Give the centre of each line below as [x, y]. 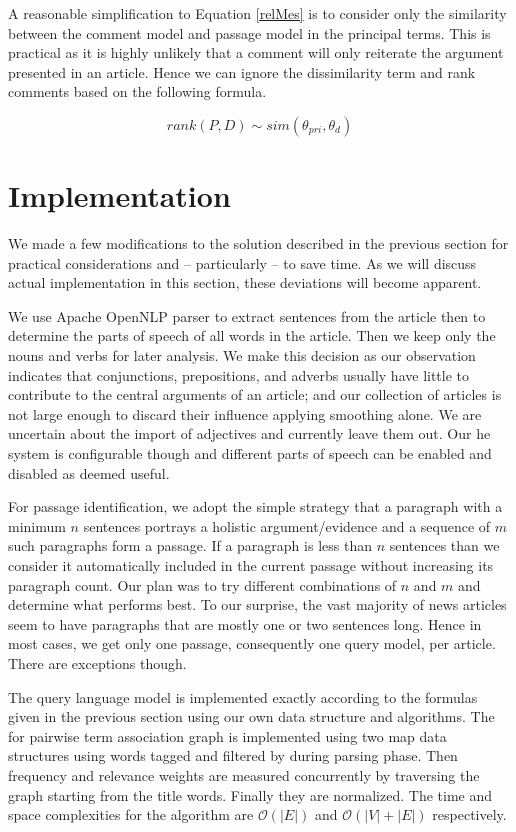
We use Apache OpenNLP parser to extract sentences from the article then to [247, 315]
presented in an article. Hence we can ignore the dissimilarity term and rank [242, 71]
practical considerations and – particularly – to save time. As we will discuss [242, 262]
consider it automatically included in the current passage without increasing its [251, 565]
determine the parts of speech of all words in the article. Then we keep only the [252, 335]
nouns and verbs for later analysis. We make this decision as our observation [242, 355]
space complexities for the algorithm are [131, 814]
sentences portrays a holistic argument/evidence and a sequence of [287, 525]
